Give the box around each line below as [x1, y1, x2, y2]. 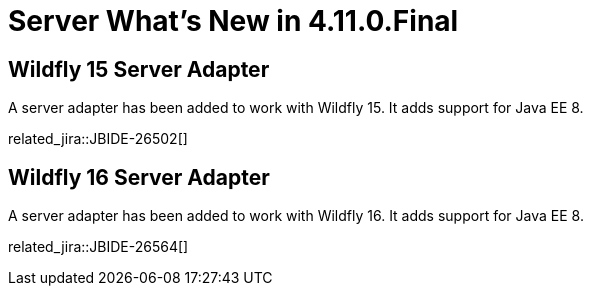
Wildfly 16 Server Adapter [8, 164, 270, 190]
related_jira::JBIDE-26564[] [8, 238, 189, 256]
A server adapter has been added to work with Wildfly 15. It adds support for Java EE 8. [8, 99, 584, 117]
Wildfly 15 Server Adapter [8, 56, 270, 82]
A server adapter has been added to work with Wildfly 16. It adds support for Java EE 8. [8, 207, 584, 225]
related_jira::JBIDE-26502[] [8, 130, 188, 148]
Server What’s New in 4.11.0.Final [8, 4, 459, 38]
